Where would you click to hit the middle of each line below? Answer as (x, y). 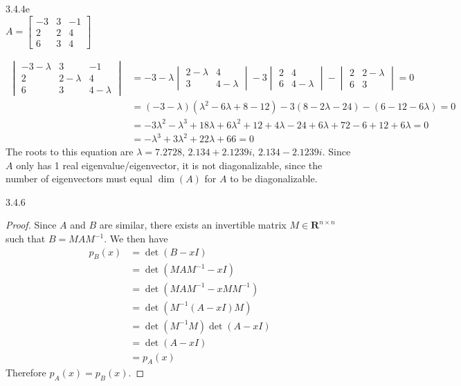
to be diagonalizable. (274, 178)
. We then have (136, 239)
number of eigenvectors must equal (79, 178)
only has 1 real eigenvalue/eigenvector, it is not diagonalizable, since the (169, 165)
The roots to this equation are (70, 152)
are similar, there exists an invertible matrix (193, 225)
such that (26, 239)
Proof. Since (31, 225)
